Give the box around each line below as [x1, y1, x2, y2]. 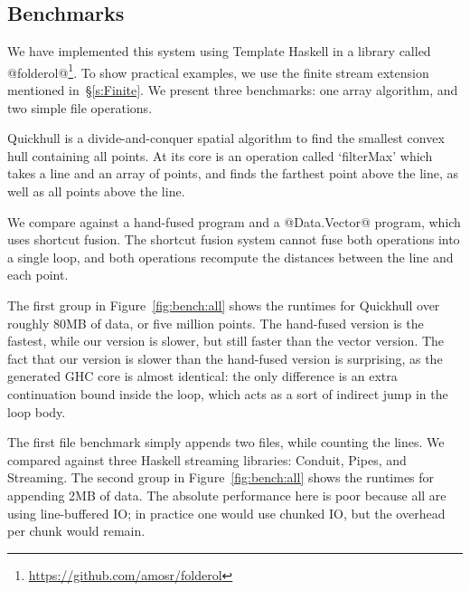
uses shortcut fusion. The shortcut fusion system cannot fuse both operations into [7, 230, 460, 249]
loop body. [7, 402, 66, 421]
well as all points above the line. [7, 182, 185, 201]
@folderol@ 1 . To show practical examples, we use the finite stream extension [7, 60, 429, 81]
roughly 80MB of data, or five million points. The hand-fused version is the [7, 313, 424, 332]
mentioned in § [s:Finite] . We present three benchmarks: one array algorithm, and [7, 81, 458, 100]
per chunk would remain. [7, 521, 146, 540]
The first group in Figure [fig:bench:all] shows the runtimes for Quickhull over [7, 295, 440, 314]
